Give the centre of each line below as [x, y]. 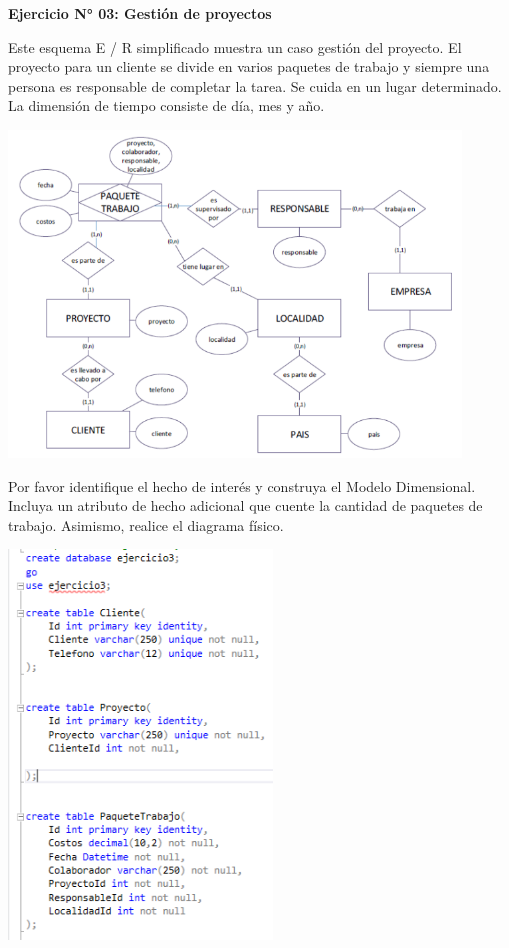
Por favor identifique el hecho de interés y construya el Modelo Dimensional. [242, 485]
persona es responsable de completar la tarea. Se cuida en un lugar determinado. [255, 85]
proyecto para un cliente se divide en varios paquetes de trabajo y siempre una [249, 66]
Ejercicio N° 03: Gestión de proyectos [140, 13]
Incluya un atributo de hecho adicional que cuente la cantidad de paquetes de [245, 505]
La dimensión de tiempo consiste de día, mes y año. [166, 105]
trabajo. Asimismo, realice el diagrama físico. [146, 524]
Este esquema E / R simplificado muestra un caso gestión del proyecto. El [235, 46]
